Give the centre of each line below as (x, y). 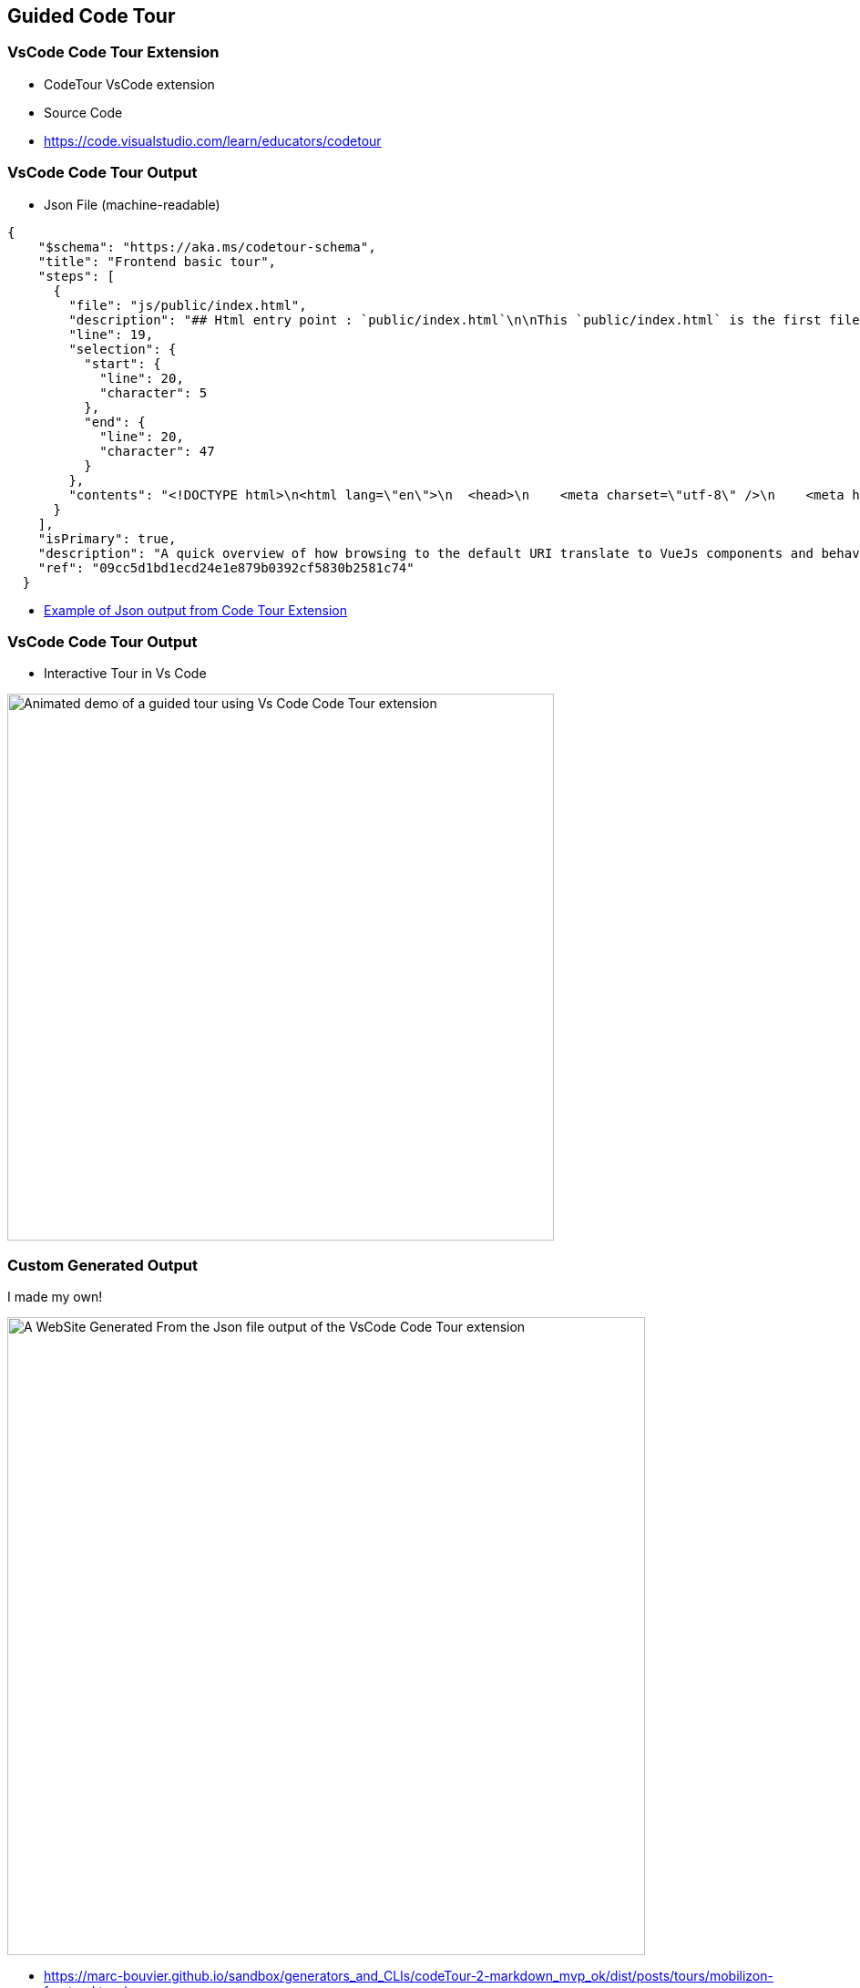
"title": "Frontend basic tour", (157, 261)
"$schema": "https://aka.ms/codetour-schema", (207, 247)
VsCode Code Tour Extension (113, 52)
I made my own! (55, 1297)
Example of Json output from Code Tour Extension (195, 610)
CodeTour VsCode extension (129, 84)
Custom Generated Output (103, 1265)
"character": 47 (157, 451)
